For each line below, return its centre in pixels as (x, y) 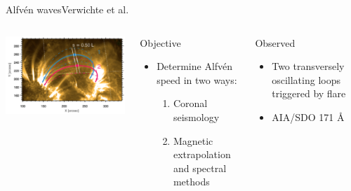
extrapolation (202, 154)
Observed (275, 42)
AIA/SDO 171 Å (308, 116)
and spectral (200, 168)
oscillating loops (306, 79)
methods (191, 182)
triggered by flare (309, 93)
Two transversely (308, 66)
